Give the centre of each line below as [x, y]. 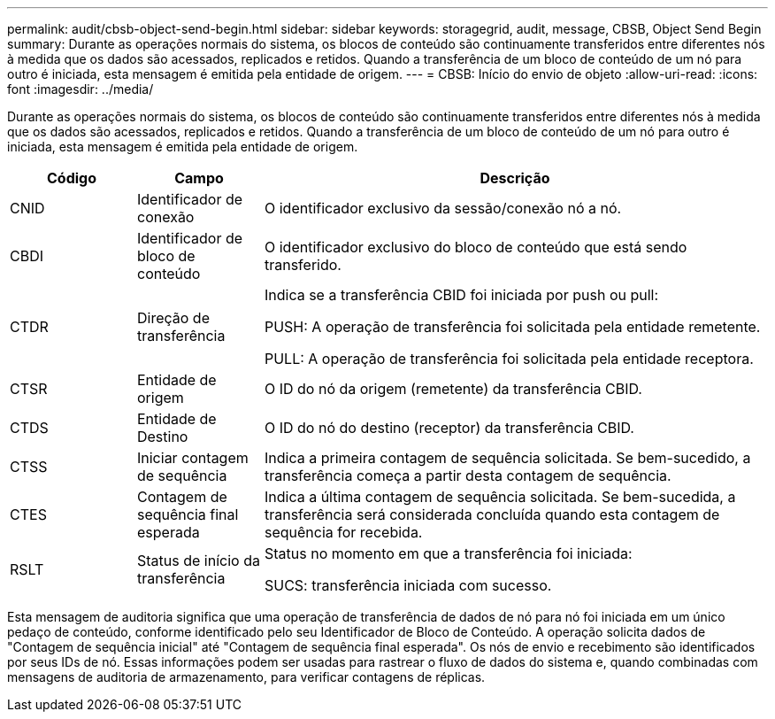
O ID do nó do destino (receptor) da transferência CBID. [449, 428]
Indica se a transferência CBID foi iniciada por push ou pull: [461, 295]
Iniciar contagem [192, 458]
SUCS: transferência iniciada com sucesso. [408, 585]
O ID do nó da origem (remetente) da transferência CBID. [453, 389]
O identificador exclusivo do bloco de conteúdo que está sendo [476, 247]
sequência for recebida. [343, 532]
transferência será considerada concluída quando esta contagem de [492, 514]
